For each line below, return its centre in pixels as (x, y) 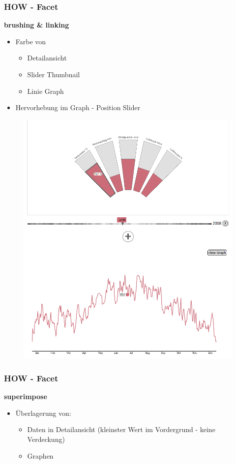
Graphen (40, 455)
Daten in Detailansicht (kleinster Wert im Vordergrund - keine (121, 429)
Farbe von (31, 41)
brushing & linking (37, 25)
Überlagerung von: (43, 413)
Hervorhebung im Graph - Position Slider (78, 107)
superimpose (26, 396)
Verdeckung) (46, 439)
